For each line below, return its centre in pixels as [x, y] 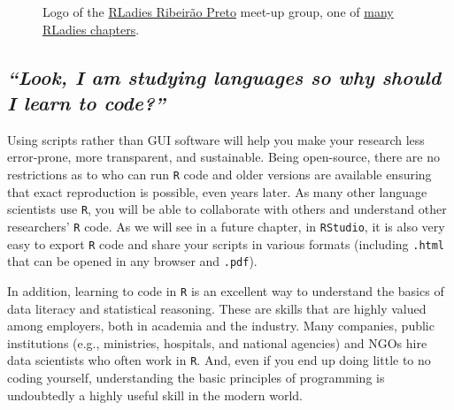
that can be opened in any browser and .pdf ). [132, 261]
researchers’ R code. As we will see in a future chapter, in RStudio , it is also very [226, 226]
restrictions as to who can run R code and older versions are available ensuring [219, 174]
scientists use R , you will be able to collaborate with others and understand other [227, 209]
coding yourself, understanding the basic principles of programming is [196, 377]
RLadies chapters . [91, 29]
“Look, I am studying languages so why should [224, 76]
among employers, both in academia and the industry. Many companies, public [221, 326]
